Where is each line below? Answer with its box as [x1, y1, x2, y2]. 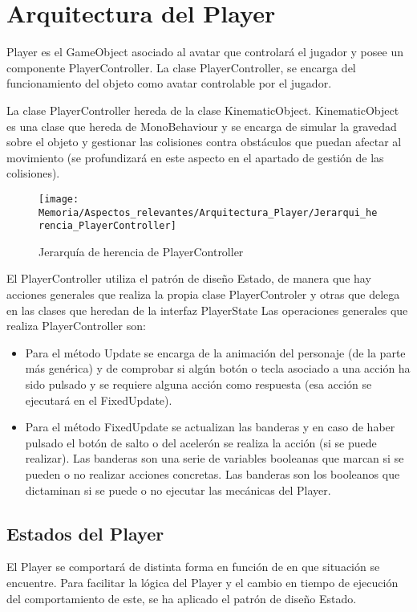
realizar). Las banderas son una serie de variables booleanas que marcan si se [25, 450, 404, 467]
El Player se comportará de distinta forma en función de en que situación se [6, 558, 380, 575]
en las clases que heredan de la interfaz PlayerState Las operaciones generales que [6, 301, 408, 318]
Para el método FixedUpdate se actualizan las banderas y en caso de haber [25, 418, 395, 435]
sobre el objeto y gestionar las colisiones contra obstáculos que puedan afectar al [6, 133, 402, 150]
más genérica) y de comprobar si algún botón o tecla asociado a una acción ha [25, 360, 411, 377]
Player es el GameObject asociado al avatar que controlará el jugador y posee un [6, 43, 403, 60]
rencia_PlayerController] [38, 220, 176, 232]
